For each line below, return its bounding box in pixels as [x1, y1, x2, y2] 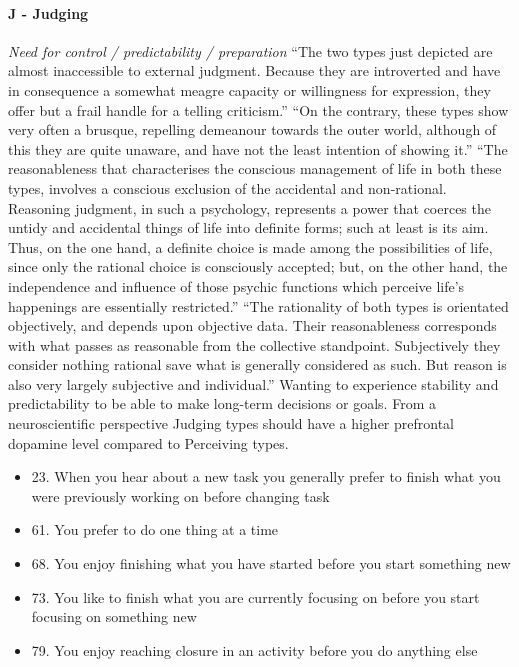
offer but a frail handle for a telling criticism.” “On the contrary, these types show [8, 99, 509, 120]
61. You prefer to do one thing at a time [31, 519, 279, 540]
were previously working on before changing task [31, 485, 330, 506]
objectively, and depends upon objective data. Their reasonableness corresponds [8, 315, 497, 336]
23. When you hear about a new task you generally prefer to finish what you [31, 466, 501, 487]
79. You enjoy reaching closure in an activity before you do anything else [31, 639, 478, 660]
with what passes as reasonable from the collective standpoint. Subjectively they [8, 334, 501, 355]
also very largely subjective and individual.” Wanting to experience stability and [8, 373, 499, 394]
